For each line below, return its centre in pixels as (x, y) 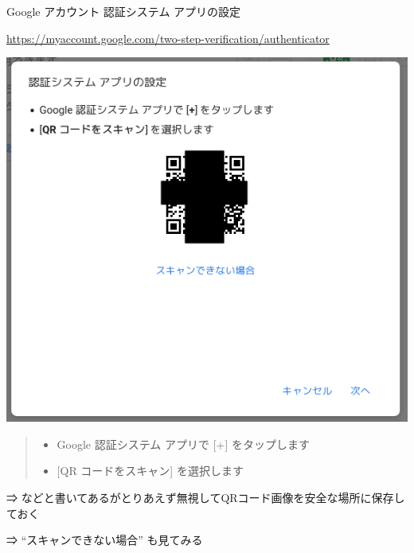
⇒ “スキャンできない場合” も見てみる (105, 540)
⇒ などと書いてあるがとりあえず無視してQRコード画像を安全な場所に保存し (206, 497)
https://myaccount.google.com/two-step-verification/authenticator (168, 38)
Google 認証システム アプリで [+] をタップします (183, 444)
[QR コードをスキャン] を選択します (150, 471)
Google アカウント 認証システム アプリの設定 (124, 11)
